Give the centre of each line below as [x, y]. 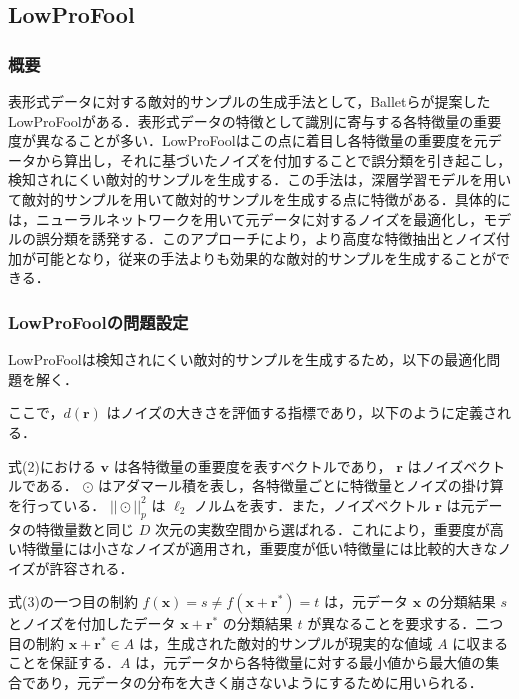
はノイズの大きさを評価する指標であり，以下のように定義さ [301, 412]
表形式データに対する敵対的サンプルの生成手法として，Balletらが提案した [249, 101]
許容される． [91, 567]
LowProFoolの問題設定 [98, 321]
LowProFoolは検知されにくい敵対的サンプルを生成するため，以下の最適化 [247, 359]
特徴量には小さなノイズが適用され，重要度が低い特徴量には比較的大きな [259, 548]
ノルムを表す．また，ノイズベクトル [312, 504]
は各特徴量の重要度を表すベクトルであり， [252, 465]
